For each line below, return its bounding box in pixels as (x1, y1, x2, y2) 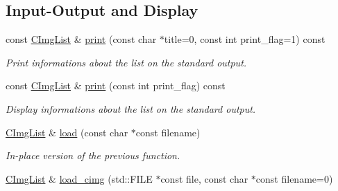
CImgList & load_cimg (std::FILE (6, 171, 153, 185)
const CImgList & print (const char (6, 32, 157, 46)
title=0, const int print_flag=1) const (164, 32, 326, 46)
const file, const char (160, 171, 248, 185)
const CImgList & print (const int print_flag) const (6, 78, 226, 93)
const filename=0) (255, 171, 333, 185)
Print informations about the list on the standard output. (6, 55, 247, 69)
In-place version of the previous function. (6, 148, 180, 163)
